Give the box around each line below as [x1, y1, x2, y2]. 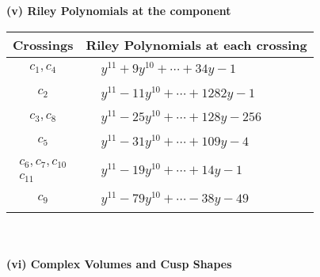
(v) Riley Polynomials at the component [6, 2, 231, 18]
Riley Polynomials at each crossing [86, 35, 307, 54]
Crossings [13, 35, 74, 54]
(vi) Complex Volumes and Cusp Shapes [6, 255, 232, 271]
